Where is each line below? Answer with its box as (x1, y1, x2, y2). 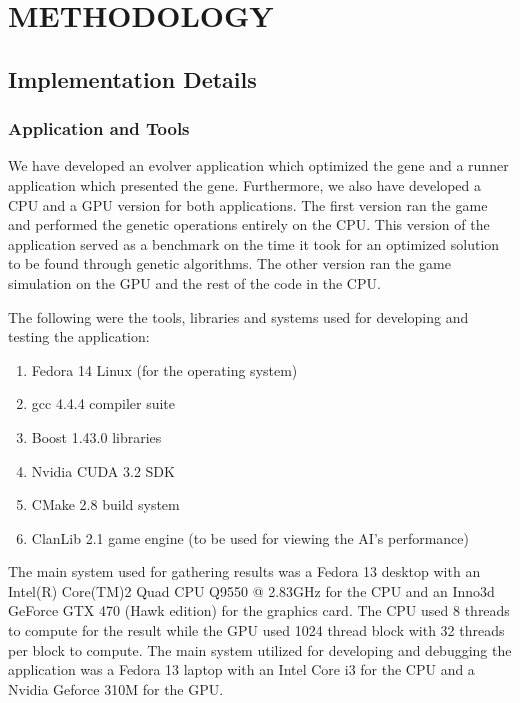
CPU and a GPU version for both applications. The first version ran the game (8, 194, 488, 215)
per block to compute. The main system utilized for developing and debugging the (8, 639, 512, 660)
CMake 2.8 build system (31, 494, 180, 515)
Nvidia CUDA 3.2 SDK (31, 460, 175, 481)
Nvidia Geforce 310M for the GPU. (8, 678, 224, 699)
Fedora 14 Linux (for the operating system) (31, 359, 298, 380)
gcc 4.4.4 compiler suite (31, 393, 176, 414)
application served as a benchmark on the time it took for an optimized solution (8, 233, 500, 254)
